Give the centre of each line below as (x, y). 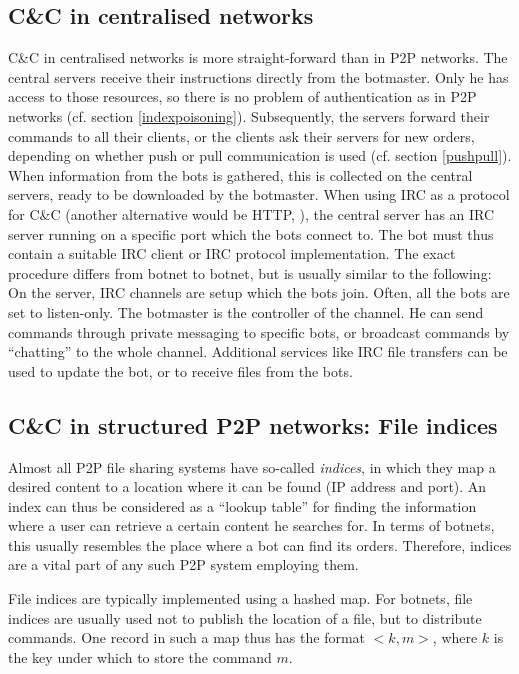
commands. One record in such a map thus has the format (187, 637)
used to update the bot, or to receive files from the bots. (180, 370)
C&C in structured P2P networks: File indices (253, 424)
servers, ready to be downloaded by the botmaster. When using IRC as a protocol (259, 194)
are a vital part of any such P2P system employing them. (183, 564)
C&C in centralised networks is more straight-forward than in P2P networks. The (258, 57)
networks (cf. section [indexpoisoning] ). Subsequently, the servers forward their (249, 115)
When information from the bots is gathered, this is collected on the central (240, 174)
